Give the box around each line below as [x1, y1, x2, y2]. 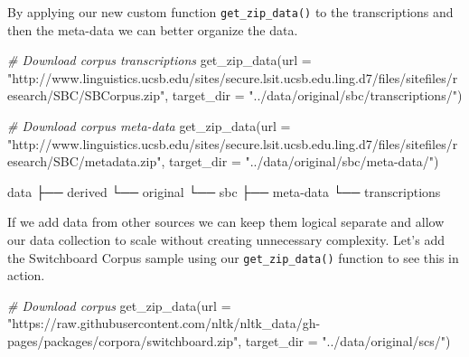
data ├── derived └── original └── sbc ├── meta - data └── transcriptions [7, 182, 441, 201]
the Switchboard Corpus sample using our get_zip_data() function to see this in [7, 248, 459, 267]
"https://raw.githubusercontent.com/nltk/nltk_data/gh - [7, 314, 321, 333]
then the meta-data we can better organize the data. [7, 20, 298, 39]
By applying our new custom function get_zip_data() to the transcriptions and [7, 3, 454, 21]
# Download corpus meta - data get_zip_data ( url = [7, 117, 291, 136]
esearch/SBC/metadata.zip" [7, 152, 162, 171]
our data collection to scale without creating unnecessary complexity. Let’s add [7, 230, 445, 249]
